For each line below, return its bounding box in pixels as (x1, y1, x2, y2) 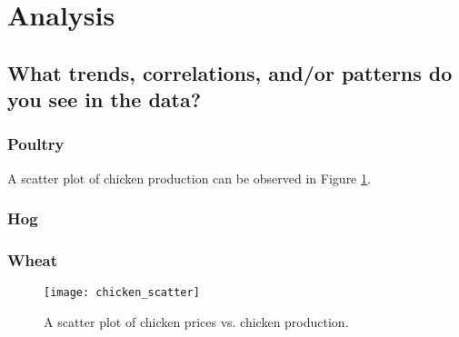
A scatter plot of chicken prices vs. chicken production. (44, 312, 349, 332)
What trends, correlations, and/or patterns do (7, 58, 453, 86)
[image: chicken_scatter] (44, 286, 200, 300)
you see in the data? (7, 85, 202, 114)
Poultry (7, 133, 65, 155)
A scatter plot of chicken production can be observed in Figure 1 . (7, 168, 371, 187)
